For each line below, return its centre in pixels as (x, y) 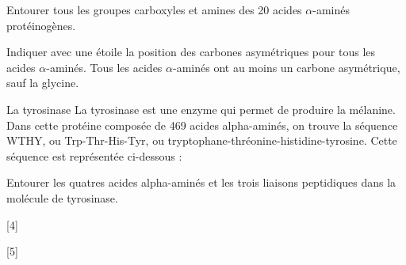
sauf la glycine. (43, 83)
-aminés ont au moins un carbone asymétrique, (287, 67)
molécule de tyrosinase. (62, 197)
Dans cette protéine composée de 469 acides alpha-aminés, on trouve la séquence (202, 125)
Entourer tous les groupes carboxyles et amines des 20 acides (154, 9)
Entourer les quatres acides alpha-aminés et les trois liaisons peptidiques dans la (201, 182)
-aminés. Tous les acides (104, 67)
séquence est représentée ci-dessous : (94, 155)
